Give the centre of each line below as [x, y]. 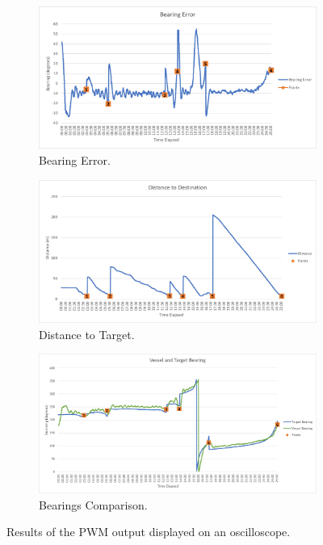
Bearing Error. [75, 159]
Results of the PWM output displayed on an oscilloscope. [149, 532]
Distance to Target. [87, 334]
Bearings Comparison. [93, 504]
